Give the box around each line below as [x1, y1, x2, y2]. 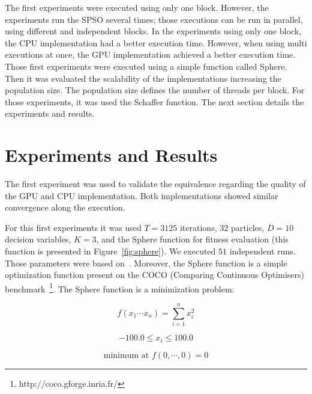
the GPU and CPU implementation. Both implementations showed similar [5, 189, 278, 202]
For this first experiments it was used [5, 221, 142, 233]
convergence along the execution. [5, 201, 125, 214]
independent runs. [229, 245, 296, 257]
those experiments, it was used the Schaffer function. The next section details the [5, 95, 304, 108]
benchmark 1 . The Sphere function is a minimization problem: [5, 280, 235, 295]
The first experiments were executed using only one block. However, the [5, 1, 269, 13]
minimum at [103, 351, 149, 360]
